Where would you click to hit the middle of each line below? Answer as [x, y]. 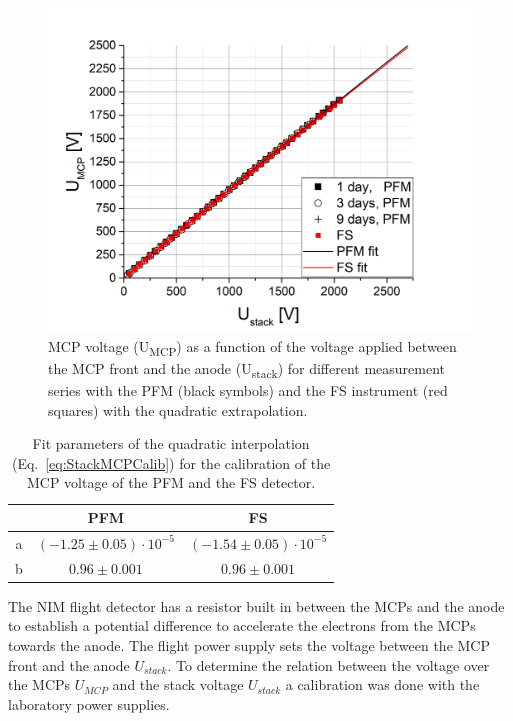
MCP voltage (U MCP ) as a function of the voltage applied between [252, 347]
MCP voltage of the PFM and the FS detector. [171, 482]
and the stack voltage [178, 684]
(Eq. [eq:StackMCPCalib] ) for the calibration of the [171, 462]
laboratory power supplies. [89, 703]
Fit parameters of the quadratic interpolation [171, 443]
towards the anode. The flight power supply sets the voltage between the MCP [249, 644]
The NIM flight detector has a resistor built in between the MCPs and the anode [256, 605]
